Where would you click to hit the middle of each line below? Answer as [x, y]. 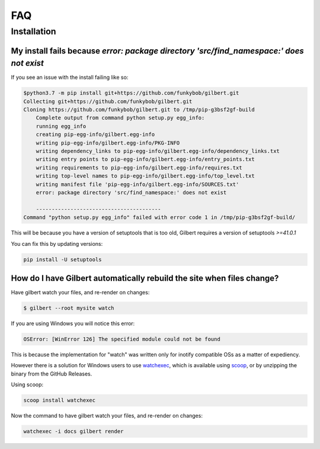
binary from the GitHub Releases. [52, 374]
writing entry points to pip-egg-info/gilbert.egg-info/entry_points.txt [145, 159]
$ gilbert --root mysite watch [69, 308]
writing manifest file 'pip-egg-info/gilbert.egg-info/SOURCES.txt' [137, 184]
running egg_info [61, 126]
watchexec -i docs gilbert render [73, 432]
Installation [33, 31]
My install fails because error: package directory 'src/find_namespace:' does [158, 51]
